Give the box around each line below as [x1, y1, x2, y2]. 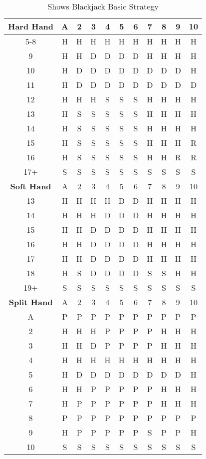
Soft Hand [10, 180, 51, 192]
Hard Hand [8, 20, 54, 32]
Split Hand [8, 296, 53, 308]
